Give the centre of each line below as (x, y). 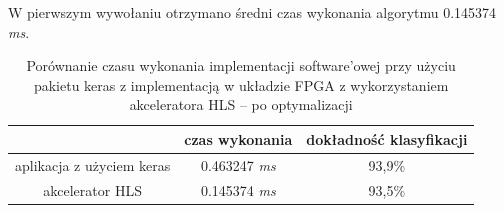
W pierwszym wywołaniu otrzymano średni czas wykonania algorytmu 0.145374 (252, 12)
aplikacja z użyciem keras (93, 164)
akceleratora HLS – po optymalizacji (241, 104)
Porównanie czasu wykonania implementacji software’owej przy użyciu (241, 65)
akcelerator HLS (92, 189)
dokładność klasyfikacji (387, 138)
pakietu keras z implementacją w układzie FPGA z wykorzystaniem (241, 84)
